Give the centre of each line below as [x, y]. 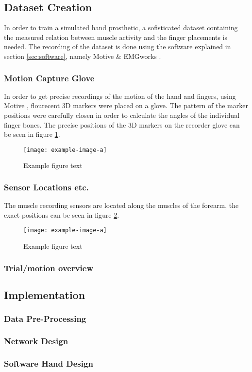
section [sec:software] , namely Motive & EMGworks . [83, 56]
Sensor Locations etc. [46, 187]
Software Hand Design [49, 363]
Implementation [45, 294]
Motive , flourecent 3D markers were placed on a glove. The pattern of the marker [126, 105]
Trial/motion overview [49, 268]
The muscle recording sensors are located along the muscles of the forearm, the [121, 205]
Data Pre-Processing [45, 319]
